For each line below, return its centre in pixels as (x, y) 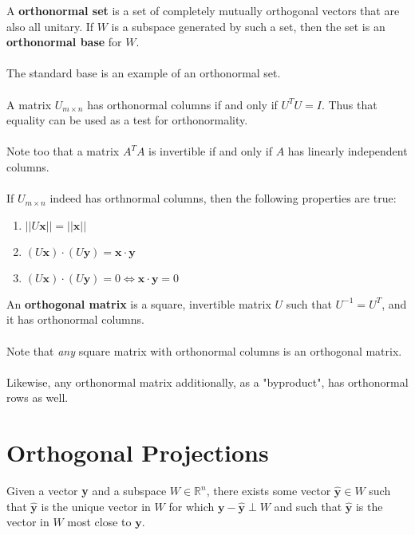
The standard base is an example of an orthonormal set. (144, 73)
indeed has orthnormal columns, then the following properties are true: (223, 198)
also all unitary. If (50, 26)
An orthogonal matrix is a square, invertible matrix (139, 303)
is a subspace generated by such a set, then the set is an (248, 26)
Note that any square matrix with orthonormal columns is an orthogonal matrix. (204, 350)
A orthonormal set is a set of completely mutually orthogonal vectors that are (203, 10)
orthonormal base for (64, 42)
